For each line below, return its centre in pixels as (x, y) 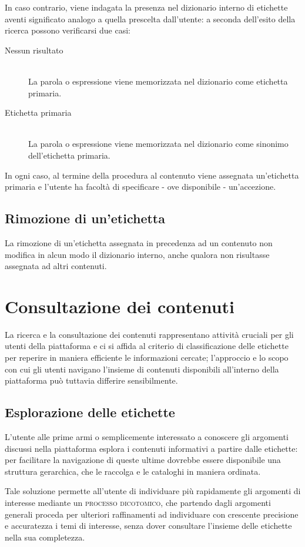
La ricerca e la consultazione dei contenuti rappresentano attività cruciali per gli (149, 334)
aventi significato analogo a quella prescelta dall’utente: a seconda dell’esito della (150, 19)
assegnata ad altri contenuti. (56, 266)
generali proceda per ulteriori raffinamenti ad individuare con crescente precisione (152, 514)
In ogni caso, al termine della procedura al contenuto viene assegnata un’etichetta (152, 175)
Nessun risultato (34, 50)
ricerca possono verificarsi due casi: (68, 30)
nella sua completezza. (45, 537)
